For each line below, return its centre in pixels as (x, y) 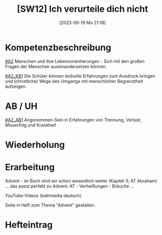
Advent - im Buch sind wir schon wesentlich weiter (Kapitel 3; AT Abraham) (81, 181)
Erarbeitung (30, 167)
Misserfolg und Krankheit (31, 125)
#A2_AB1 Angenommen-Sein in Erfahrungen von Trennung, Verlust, (73, 120)
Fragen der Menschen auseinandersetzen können (55, 66)
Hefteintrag (29, 225)
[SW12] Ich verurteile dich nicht (82, 9)
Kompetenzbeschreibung (58, 47)
